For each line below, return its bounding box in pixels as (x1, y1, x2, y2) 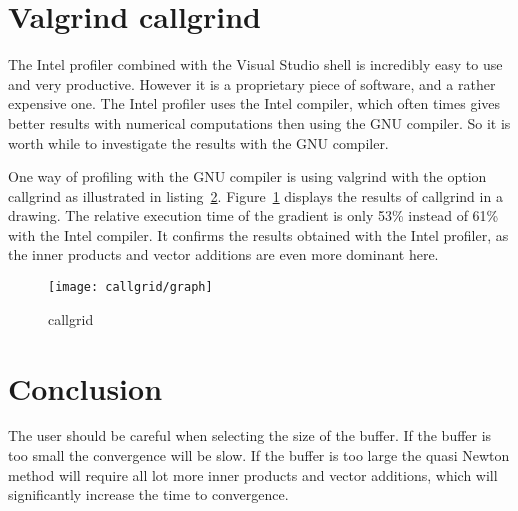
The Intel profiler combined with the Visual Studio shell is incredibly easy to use (8, 54, 503, 75)
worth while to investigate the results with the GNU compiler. (8, 132, 389, 153)
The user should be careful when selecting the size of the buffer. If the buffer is (8, 425, 492, 446)
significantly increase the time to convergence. (8, 484, 289, 505)
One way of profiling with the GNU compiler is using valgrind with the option (8, 166, 487, 187)
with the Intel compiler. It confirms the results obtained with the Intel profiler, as (8, 224, 509, 245)
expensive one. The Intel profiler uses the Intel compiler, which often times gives (8, 93, 500, 114)
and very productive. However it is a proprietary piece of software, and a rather (8, 73, 496, 94)
